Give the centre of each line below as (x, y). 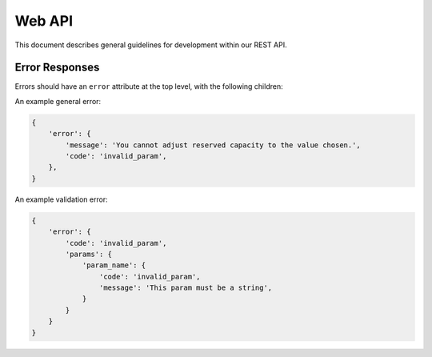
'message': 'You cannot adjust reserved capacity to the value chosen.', (213, 145)
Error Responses (57, 68)
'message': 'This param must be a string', (186, 288)
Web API (44, 21)
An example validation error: (61, 199)
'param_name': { (114, 265)
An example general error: (58, 101)
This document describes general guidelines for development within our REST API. (151, 45)
